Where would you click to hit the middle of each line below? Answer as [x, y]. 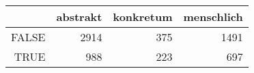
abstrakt [79, 17]
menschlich [213, 17]
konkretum [143, 17]
